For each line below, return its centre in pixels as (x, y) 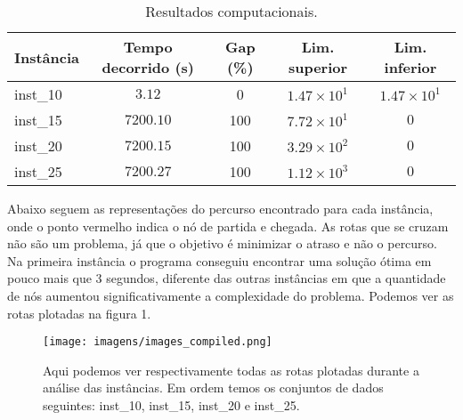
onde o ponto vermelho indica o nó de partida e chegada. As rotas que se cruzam (228, 226)
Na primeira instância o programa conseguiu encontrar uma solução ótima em (219, 260)
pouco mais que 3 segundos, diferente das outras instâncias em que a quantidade (227, 278)
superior (318, 67)
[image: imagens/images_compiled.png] (158, 342)
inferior (410, 67)
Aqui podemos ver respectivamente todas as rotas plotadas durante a (231, 370)
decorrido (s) (148, 67)
